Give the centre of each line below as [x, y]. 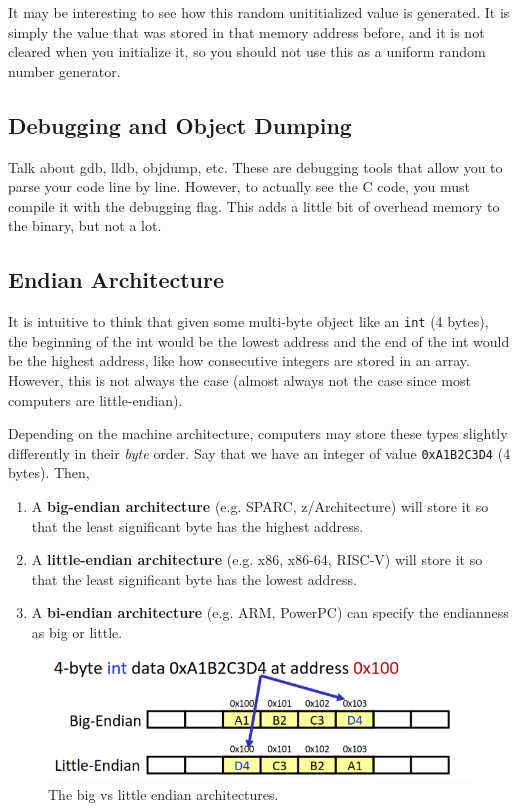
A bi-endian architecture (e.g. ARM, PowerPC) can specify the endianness [270, 612]
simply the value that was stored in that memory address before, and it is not [246, 31]
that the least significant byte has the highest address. [197, 525]
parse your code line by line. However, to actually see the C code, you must [239, 186]
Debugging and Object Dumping [180, 124]
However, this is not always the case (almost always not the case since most [239, 380]
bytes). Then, [49, 472]
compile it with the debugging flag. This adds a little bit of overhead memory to [254, 205]
